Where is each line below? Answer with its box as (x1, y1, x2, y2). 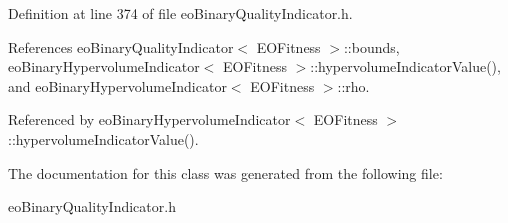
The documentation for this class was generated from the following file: (8, 162, 443, 183)
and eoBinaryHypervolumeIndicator (8, 75, 227, 96)
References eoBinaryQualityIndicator (8, 36, 234, 57)
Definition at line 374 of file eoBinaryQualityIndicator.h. (8, 3, 353, 23)
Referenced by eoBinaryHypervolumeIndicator (8, 109, 291, 130)
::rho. (337, 75, 370, 96)
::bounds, (343, 36, 400, 57)
